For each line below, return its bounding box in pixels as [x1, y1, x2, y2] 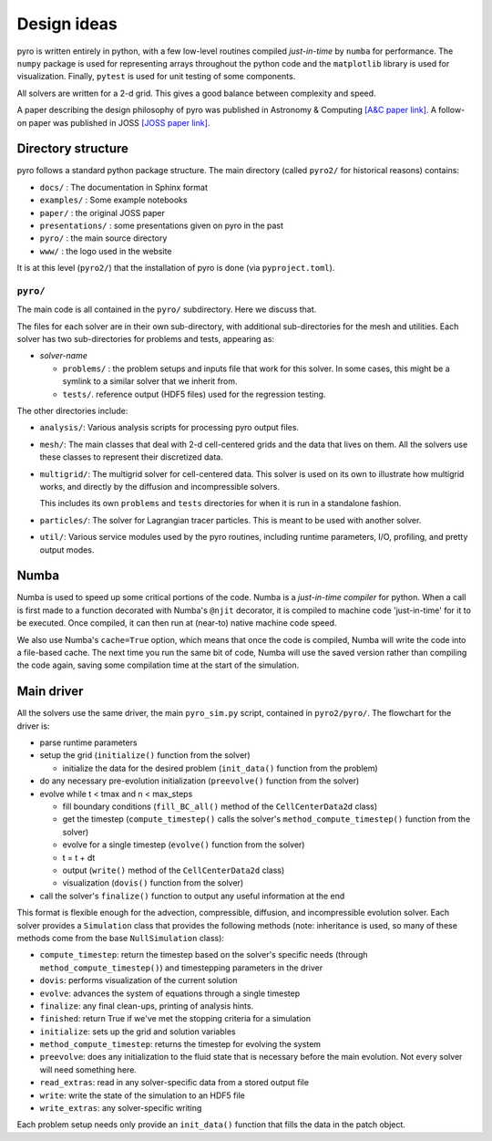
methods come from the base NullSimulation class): [16, 932, 225, 943]
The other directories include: [16, 406, 128, 417]
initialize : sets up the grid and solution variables [39, 1026, 236, 1037]
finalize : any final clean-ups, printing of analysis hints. [39, 1000, 254, 1011]
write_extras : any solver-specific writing [39, 1103, 202, 1114]
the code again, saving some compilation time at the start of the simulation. [16, 659, 300, 670]
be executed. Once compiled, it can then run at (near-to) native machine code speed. [16, 617, 337, 628]
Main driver [16, 684, 84, 700]
